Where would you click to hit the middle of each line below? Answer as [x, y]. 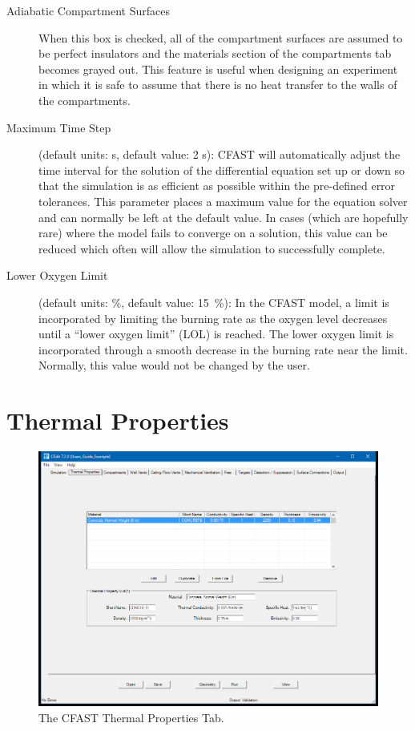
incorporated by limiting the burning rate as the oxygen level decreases [213, 318]
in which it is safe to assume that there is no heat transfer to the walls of [218, 85]
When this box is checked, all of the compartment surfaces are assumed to [221, 37]
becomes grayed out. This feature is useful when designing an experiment [218, 69]
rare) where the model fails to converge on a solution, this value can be [213, 233]
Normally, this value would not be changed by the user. [174, 365]
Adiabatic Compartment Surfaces [88, 10]
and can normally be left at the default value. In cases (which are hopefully [224, 217]
